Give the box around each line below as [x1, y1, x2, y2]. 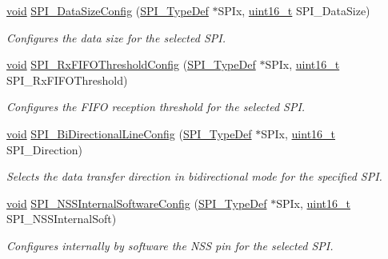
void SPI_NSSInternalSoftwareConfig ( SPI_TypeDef [6, 194, 267, 211]
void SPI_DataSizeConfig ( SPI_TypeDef [6, 2, 209, 18]
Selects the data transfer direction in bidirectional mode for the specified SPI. [6, 168, 382, 185]
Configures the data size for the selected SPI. [6, 29, 226, 46]
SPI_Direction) [6, 141, 82, 157]
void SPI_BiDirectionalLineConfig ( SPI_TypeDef [6, 125, 252, 141]
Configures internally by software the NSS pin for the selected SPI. [6, 237, 334, 253]
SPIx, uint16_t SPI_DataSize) [218, 2, 370, 18]
